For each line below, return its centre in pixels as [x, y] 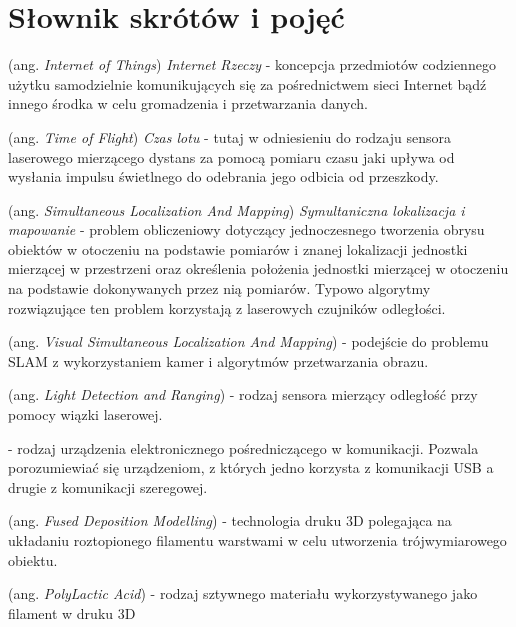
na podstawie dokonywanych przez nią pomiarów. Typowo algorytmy [219, 288]
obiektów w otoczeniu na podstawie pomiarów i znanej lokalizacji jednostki [238, 248]
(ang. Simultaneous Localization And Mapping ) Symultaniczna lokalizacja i [236, 209]
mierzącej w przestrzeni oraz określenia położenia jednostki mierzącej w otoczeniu [258, 268]
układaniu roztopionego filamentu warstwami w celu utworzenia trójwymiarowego [257, 540]
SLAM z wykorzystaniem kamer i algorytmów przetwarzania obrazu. [218, 360]
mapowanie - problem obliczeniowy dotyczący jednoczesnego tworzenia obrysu [246, 229]
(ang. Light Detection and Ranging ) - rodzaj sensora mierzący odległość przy [243, 394]
